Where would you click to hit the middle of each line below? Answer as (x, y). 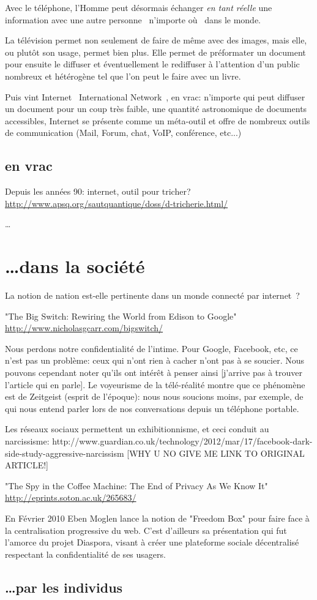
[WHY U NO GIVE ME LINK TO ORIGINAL (216, 453)
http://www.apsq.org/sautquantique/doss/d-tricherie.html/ (117, 203)
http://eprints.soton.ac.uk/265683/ (71, 497)
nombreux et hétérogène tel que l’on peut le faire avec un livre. (123, 76)
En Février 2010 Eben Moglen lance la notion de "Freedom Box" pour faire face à (157, 518)
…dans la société (75, 266)
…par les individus (64, 587)
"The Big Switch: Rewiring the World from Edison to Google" (121, 316)
